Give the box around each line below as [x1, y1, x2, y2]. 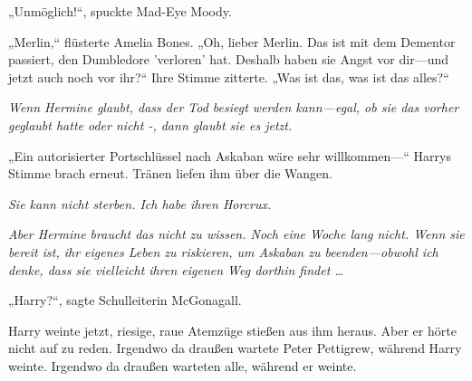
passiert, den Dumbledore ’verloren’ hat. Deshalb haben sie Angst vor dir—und [8, 50, 448, 69]
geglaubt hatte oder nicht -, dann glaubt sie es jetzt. [8, 115, 293, 134]
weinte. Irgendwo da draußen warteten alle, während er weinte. [8, 356, 357, 375]
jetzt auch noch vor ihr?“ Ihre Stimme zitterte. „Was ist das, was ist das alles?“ [8, 67, 449, 86]
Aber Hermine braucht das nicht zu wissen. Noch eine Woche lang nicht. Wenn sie [8, 224, 465, 243]
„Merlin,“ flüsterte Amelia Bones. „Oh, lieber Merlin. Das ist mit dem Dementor [8, 32, 456, 51]
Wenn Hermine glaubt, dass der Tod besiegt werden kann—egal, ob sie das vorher [8, 98, 459, 117]
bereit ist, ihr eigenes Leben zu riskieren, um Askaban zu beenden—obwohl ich [8, 242, 438, 261]
